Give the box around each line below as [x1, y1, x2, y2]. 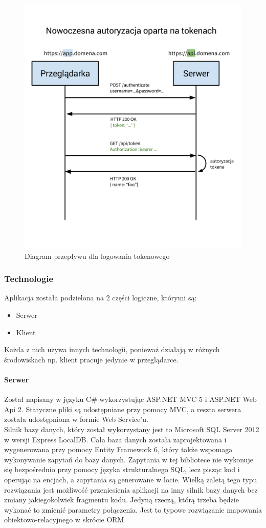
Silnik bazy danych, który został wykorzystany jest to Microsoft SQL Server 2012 [4, 423, 259, 434]
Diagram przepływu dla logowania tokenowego [25, 250, 170, 261]
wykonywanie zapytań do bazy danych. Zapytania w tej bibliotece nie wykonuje [4, 454, 253, 464]
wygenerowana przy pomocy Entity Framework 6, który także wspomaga [4, 444, 233, 455]
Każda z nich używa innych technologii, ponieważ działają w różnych [4, 344, 220, 355]
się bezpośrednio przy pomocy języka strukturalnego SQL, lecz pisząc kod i [4, 464, 240, 475]
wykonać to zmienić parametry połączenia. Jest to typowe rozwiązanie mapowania [4, 504, 262, 515]
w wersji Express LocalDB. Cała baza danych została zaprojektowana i [4, 434, 227, 444]
